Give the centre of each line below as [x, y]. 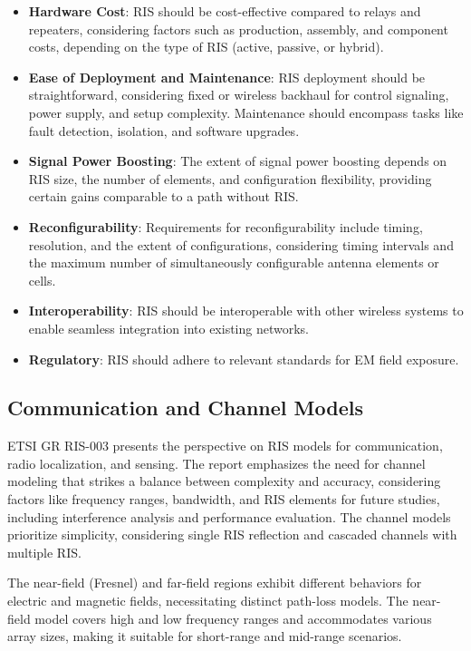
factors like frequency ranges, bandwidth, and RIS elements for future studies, [224, 499]
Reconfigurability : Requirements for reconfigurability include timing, [226, 226]
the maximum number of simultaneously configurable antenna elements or [234, 262]
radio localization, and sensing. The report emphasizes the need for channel [216, 463]
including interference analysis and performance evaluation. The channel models [229, 516]
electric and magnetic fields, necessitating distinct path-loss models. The [208, 601]
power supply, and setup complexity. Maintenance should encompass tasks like [246, 112]
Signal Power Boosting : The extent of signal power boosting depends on [238, 161]
